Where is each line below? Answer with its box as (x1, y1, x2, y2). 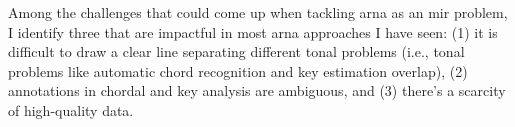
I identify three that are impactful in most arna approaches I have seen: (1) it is (8, 21, 498, 42)
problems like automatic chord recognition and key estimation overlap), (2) (8, 60, 468, 81)
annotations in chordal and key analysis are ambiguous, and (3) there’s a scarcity (8, 80, 506, 101)
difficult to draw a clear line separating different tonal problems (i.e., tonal (8, 41, 465, 62)
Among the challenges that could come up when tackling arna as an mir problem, (8, 2, 508, 22)
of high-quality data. (8, 99, 134, 120)
